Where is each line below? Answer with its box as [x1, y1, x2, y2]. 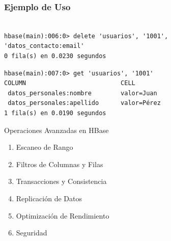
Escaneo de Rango [16, 142, 73, 152]
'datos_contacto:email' [4, 42, 84, 50]
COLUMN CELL [4, 79, 135, 87]
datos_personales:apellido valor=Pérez [8, 99, 161, 107]
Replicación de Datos [16, 193, 82, 203]
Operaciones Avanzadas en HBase [4, 124, 109, 135]
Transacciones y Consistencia [16, 176, 107, 186]
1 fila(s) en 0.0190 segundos [4, 109, 106, 117]
